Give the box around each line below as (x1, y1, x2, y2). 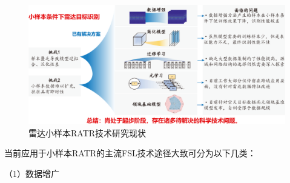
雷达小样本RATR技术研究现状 (28, 126, 147, 139)
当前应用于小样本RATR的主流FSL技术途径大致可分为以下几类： (4, 147, 256, 159)
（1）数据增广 (4, 167, 59, 179)
